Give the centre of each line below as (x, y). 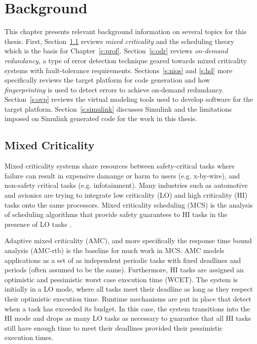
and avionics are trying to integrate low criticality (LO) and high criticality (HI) (126, 195)
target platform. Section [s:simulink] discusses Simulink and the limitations (118, 108)
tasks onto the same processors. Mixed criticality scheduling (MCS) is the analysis (129, 204)
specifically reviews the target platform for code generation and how (107, 80)
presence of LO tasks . (38, 224)
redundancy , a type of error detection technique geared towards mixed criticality (126, 60)
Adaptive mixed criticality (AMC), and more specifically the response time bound (128, 240)
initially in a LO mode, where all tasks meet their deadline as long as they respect (129, 289)
